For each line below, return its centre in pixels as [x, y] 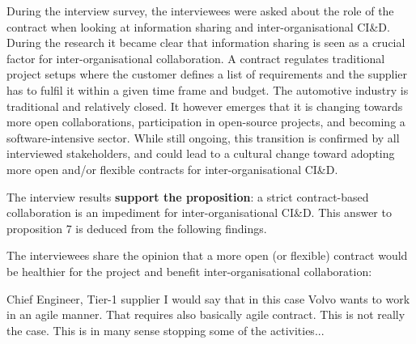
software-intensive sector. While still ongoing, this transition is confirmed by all [203, 137]
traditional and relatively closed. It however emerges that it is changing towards [205, 106]
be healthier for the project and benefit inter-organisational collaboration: [189, 271]
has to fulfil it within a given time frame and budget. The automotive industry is [208, 89]
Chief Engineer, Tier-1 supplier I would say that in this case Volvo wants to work [208, 298]
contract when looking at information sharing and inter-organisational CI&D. [198, 26]
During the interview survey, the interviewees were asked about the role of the [200, 11]
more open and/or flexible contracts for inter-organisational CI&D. [172, 169]
